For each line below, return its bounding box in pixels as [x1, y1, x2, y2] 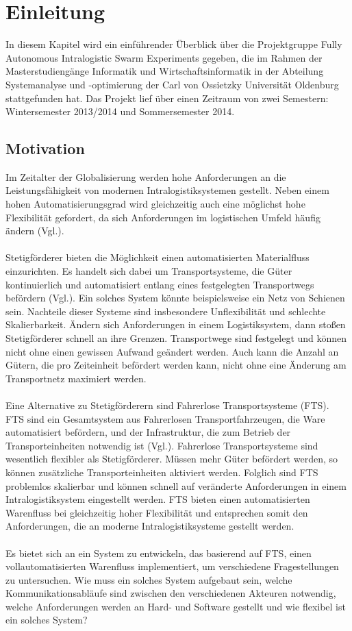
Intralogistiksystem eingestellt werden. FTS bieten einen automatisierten [5, 492, 310, 506]
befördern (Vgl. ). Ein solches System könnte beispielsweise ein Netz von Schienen [5, 290, 345, 305]
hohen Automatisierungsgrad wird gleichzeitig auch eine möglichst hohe [5, 197, 305, 211]
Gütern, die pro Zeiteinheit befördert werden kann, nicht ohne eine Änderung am [5, 358, 347, 372]
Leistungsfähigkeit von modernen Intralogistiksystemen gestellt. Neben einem [5, 183, 329, 197]
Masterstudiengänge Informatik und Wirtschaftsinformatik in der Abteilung [5, 64, 324, 78]
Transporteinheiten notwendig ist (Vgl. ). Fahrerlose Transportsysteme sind [5, 438, 318, 452]
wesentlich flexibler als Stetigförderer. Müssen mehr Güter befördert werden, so [5, 451, 338, 466]
